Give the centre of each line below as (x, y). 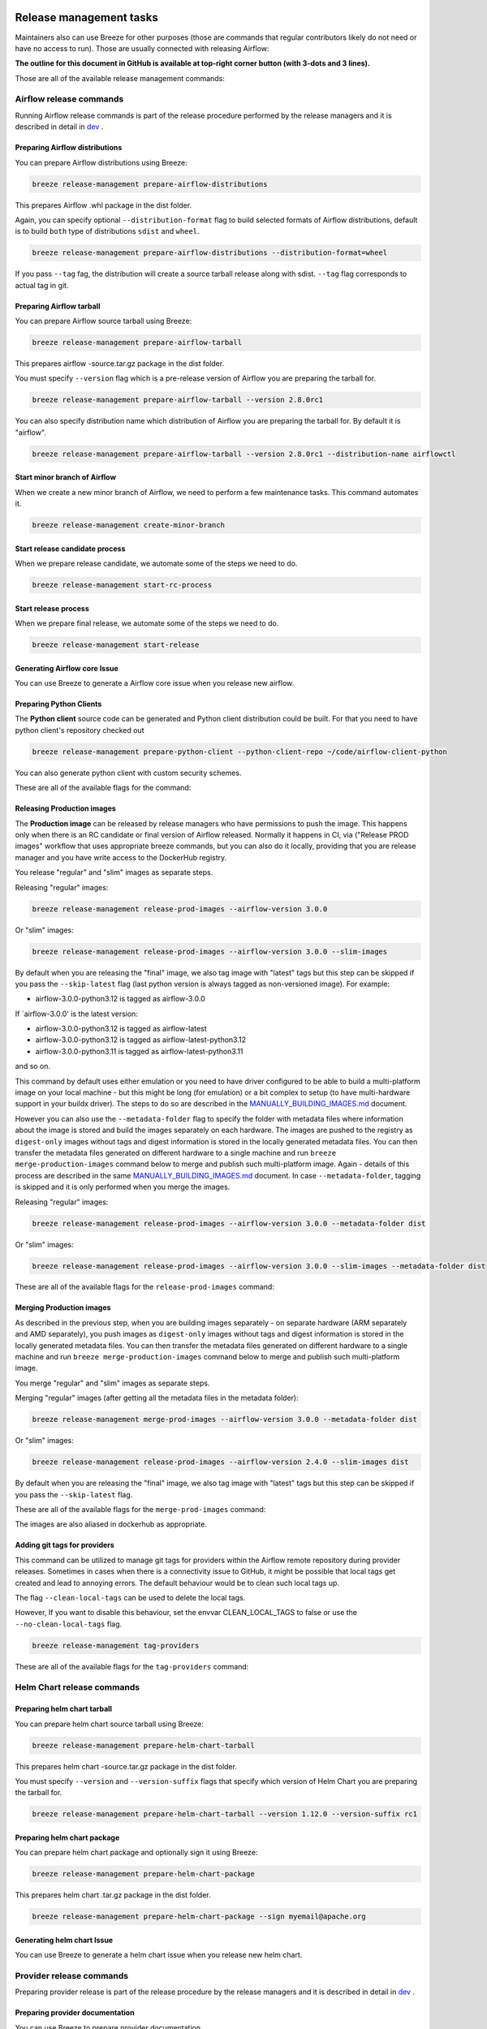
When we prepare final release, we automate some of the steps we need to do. (147, 623)
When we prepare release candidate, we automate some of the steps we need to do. (156, 563)
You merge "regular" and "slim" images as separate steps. (112, 1383)
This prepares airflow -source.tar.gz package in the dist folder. (120, 364)
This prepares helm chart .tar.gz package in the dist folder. (113, 1895)
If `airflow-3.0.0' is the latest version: (76, 1014)
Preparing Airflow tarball (58, 306)
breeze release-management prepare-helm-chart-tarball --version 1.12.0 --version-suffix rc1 (225, 1814)
